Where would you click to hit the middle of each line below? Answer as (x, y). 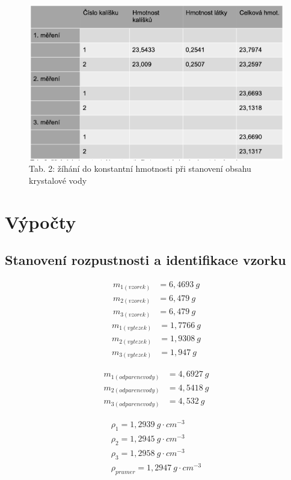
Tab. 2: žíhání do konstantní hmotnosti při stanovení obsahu (140, 169)
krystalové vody (58, 180)
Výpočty (41, 221)
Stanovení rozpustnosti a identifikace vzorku (145, 260)
